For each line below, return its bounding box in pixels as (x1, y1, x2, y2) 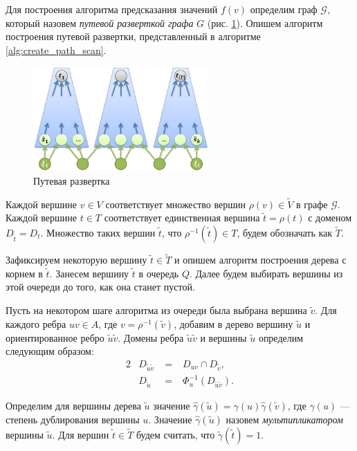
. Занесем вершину (49, 266, 129, 280)
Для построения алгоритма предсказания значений (6, 2, 218, 16)
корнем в (6, 266, 43, 280)
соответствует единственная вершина (104, 210, 260, 225)
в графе (296, 196, 328, 211)
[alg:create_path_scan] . (6, 42, 107, 57)
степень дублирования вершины (6, 412, 140, 427)
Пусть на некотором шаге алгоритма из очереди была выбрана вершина (6, 302, 307, 317)
